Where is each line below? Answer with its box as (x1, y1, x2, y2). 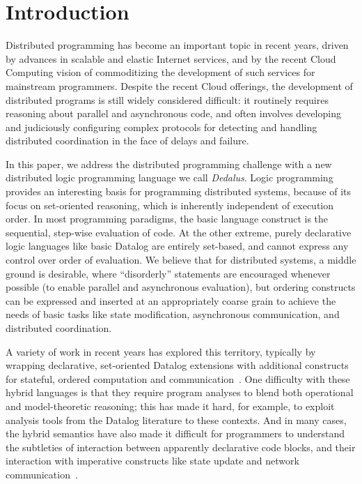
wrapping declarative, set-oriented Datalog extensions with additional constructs (6, 358, 349, 372)
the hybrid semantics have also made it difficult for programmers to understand (6, 426, 345, 441)
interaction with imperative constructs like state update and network (6, 453, 299, 468)
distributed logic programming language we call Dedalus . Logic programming (6, 170, 333, 185)
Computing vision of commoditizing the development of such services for (6, 65, 315, 80)
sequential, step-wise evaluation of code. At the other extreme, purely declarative (6, 225, 352, 239)
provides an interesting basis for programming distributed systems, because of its (6, 184, 352, 199)
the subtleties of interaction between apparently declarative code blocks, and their (6, 439, 356, 454)
